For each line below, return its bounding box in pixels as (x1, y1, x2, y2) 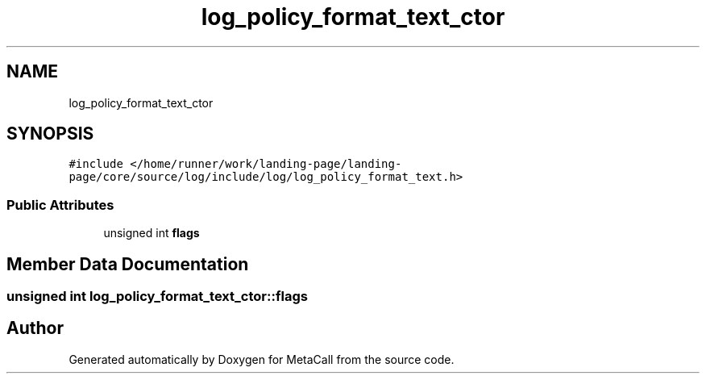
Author (6, 318, 64, 339)
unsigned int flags (103, 226, 200, 240)
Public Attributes (6, 196, 114, 213)
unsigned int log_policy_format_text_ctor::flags (6, 288, 308, 305)
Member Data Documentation (6, 253, 249, 274)
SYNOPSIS (6, 123, 94, 144)
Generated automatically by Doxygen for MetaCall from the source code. (69, 352, 455, 366)
